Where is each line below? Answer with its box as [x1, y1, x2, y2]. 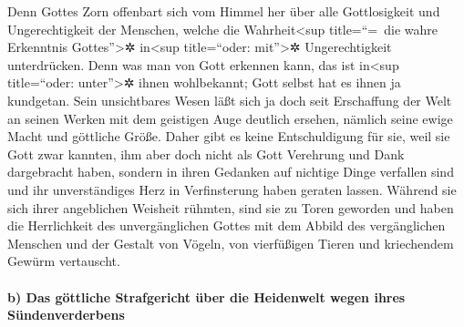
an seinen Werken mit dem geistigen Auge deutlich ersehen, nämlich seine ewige [7, 108, 453, 128]
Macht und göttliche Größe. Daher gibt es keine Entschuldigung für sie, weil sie [7, 127, 450, 146]
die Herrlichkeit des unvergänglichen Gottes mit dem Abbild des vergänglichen [7, 216, 446, 235]
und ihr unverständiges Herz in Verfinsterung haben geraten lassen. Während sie [7, 179, 457, 199]
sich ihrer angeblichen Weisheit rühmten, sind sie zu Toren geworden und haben [7, 198, 454, 217]
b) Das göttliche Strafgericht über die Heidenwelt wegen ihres [7, 287, 406, 306]
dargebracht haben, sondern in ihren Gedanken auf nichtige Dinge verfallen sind [7, 162, 454, 181]
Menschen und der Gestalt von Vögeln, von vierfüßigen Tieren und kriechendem [7, 233, 454, 252]
